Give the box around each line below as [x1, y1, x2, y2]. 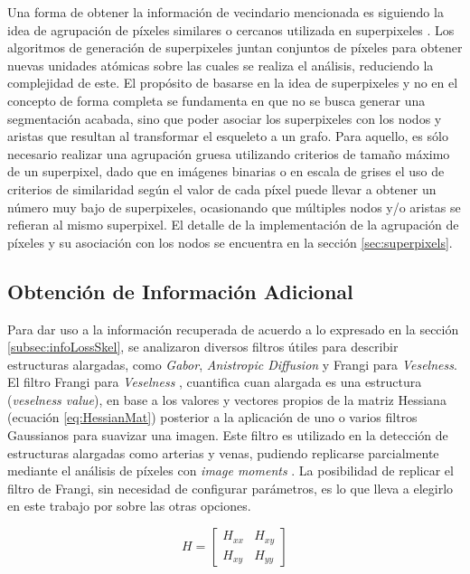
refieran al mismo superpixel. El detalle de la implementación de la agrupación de [7, 215, 459, 234]
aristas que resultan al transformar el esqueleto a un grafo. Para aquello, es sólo [7, 127, 448, 146]
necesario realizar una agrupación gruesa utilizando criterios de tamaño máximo [7, 144, 450, 163]
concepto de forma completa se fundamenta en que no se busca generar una [7, 90, 426, 109]
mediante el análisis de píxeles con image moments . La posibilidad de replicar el [7, 461, 454, 480]
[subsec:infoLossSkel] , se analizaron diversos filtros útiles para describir [7, 337, 399, 356]
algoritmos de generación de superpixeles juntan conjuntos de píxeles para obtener [7, 38, 463, 57]
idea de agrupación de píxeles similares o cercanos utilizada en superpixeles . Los [7, 20, 455, 39]
